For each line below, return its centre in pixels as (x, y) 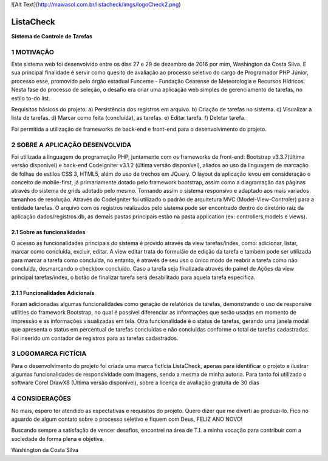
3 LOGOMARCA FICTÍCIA (49, 354)
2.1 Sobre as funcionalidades (48, 232)
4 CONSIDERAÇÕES (41, 398)
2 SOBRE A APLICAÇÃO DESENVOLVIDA (71, 145)
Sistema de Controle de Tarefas (52, 36)
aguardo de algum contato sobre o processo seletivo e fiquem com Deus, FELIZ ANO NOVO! (127, 419)
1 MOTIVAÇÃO (32, 52)
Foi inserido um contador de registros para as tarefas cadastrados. (95, 338)
